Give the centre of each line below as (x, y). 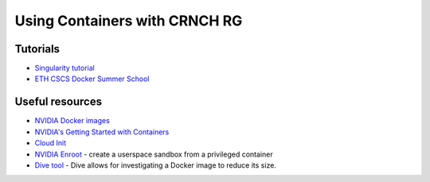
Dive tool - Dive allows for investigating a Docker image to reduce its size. (155, 165)
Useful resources (59, 102)
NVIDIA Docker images (72, 121)
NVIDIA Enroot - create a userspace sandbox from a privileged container (154, 154)
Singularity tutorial (64, 68)
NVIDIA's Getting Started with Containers (102, 132)
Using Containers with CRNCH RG (129, 21)
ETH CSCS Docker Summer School (92, 79)
